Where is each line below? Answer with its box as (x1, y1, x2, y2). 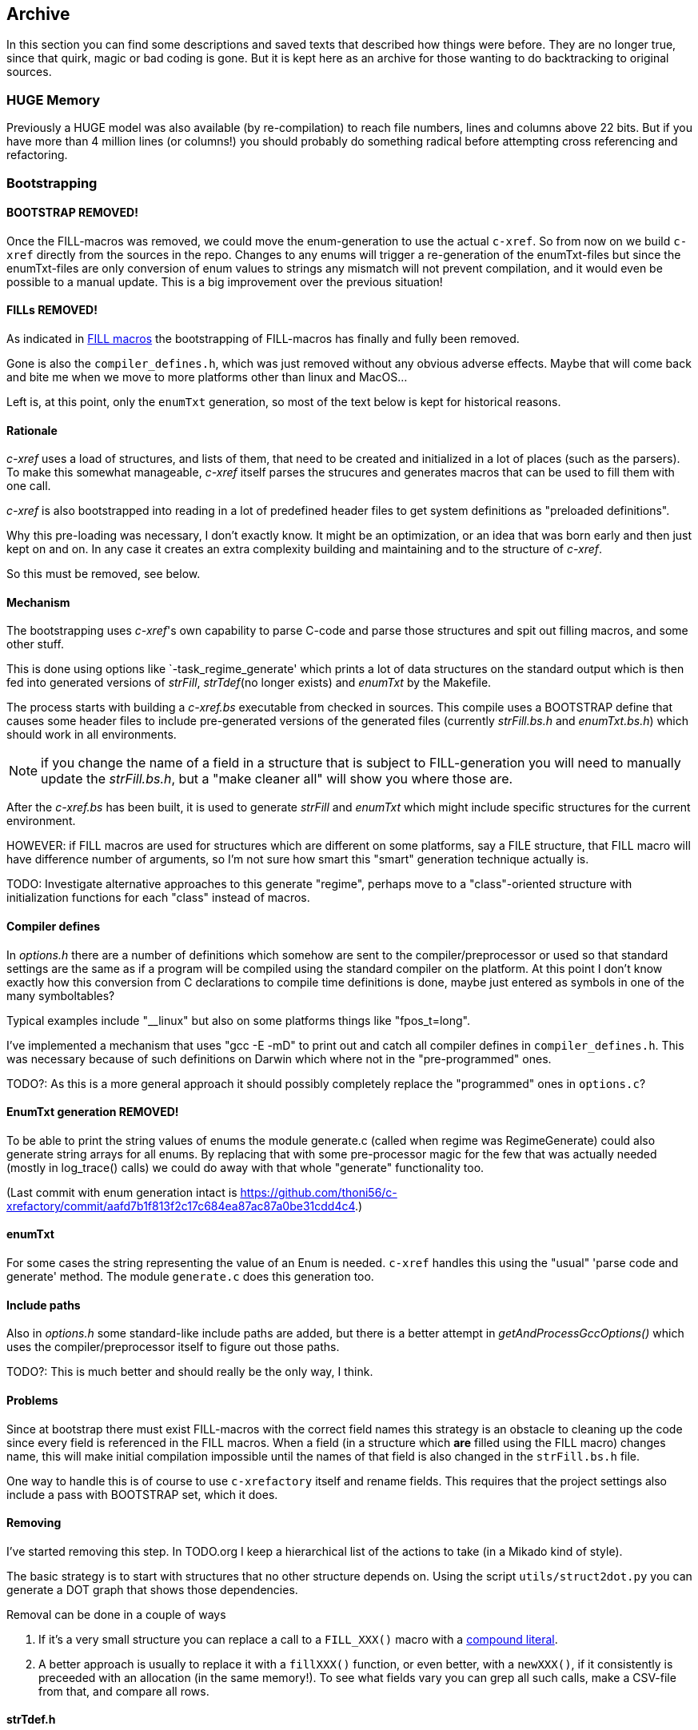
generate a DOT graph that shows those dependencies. (6, 1582, 298, 1596)
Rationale (6, 423, 58, 437)
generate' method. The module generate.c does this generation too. (6, 1270, 374, 1284)
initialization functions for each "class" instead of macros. (6, 891, 310, 905)
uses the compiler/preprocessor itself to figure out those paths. (6, 1340, 340, 1354)
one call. (6, 479, 51, 493)
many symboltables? (6, 988, 115, 1003)
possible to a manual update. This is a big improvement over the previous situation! (6, 274, 443, 289)
